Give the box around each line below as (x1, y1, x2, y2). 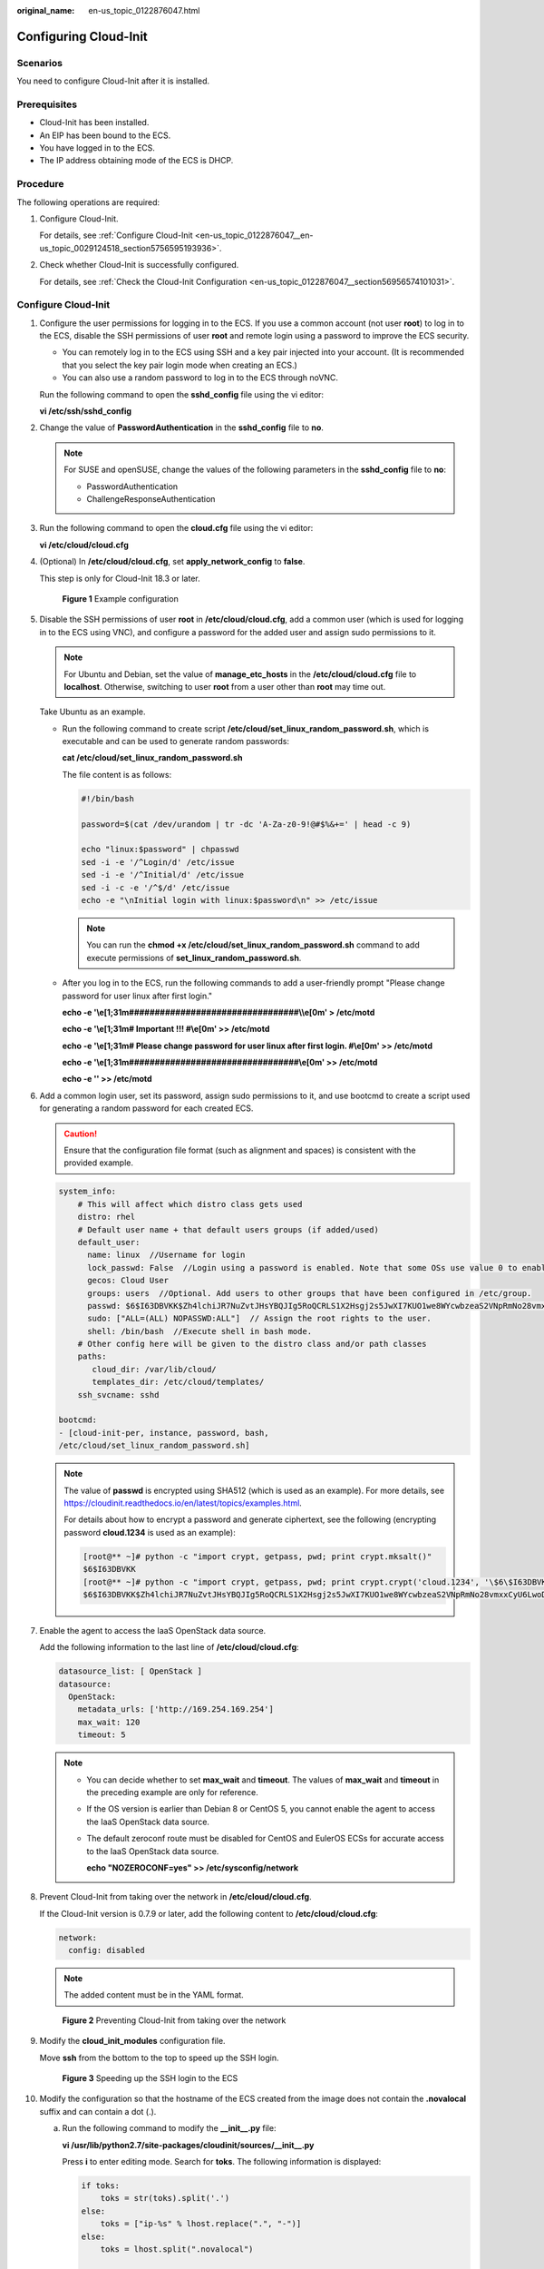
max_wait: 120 (77, 1716, 141, 1727)
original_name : (16, 5, 75, 15)
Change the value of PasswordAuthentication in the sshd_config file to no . (39, 422, 324, 433)
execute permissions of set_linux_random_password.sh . (86, 952, 302, 963)
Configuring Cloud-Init (16, 28, 149, 44)
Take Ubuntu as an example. (39, 706, 146, 717)
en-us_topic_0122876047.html (88, 5, 200, 15)
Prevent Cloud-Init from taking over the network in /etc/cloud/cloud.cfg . (39, 1891, 312, 1902)
